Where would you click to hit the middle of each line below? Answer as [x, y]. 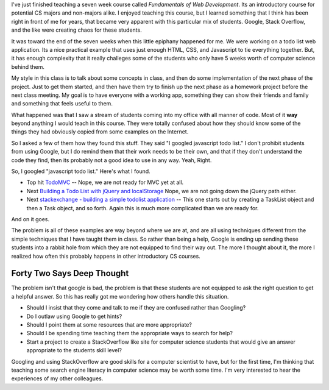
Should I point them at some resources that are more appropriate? [109, 325]
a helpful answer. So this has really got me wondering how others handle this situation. [120, 296]
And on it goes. [30, 219]
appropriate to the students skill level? [74, 350]
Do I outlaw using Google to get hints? [74, 316]
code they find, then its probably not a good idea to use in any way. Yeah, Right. [111, 160]
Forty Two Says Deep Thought [70, 273]
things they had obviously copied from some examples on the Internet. [100, 132]
